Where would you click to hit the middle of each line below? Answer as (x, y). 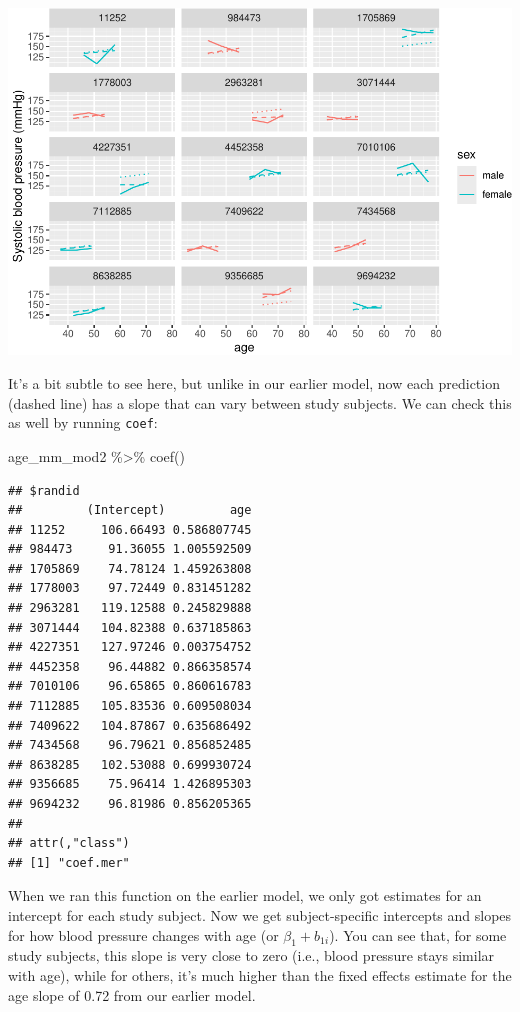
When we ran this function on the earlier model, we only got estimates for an (245, 895)
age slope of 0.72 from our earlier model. (132, 994)
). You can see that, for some (418, 934)
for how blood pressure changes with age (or (143, 934)
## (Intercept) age (130, 510)
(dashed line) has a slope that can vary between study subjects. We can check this (260, 402)
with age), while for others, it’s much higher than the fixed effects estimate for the (260, 974)
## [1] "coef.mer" (69, 862)
